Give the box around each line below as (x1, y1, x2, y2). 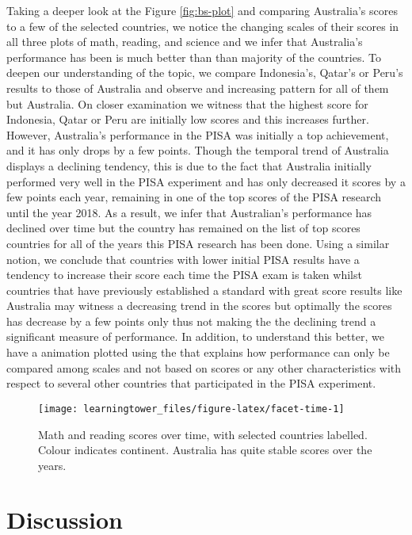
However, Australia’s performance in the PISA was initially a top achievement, (6, 126, 389, 143)
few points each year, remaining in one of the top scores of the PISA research (6, 189, 382, 205)
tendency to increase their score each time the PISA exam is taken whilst (6, 266, 362, 283)
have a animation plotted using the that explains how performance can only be (6, 344, 390, 361)
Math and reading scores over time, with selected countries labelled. (38, 426, 368, 442)
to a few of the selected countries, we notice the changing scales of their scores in (6, 17, 399, 34)
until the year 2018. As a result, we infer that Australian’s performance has (6, 204, 372, 220)
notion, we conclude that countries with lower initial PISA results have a (6, 250, 360, 267)
